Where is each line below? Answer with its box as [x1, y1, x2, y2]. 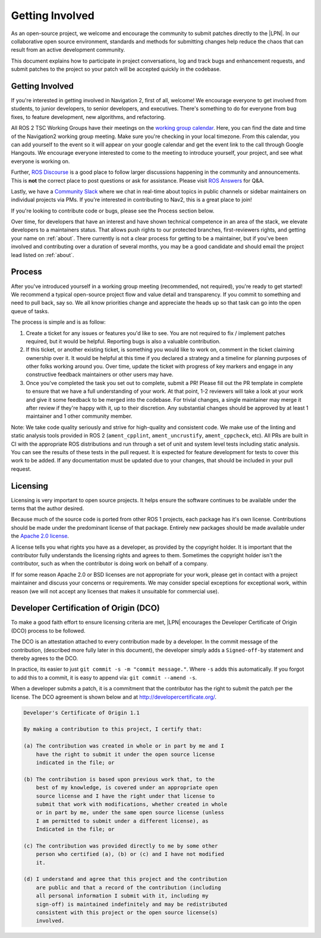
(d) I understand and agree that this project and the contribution [23, 876, 228, 883]
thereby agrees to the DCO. [11, 655, 78, 662]
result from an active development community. [11, 46, 125, 54]
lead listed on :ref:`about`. [11, 251, 74, 258]
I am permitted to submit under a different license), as [36, 817, 209, 824]
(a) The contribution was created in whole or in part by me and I [23, 743, 225, 749]
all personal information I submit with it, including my [36, 893, 209, 899]
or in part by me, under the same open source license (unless [36, 809, 225, 816]
